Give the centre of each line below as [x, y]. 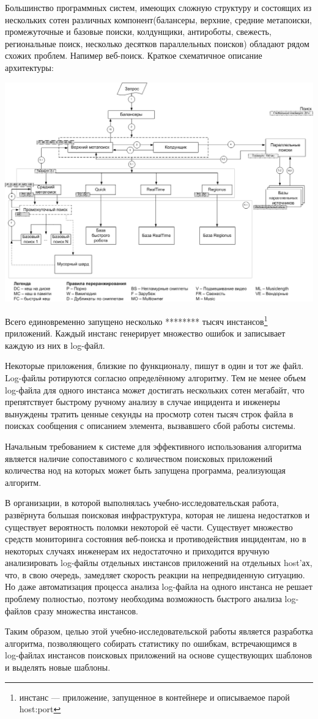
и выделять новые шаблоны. [58, 667]
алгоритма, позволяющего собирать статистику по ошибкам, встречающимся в [151, 643]
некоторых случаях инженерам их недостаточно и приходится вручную [137, 550]
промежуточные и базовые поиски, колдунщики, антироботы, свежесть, [138, 32]
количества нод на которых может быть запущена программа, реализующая [146, 470]
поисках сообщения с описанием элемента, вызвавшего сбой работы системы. [150, 426]
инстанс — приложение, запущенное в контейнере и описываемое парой [154, 697]
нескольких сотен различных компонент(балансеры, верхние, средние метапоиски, [158, 19]
